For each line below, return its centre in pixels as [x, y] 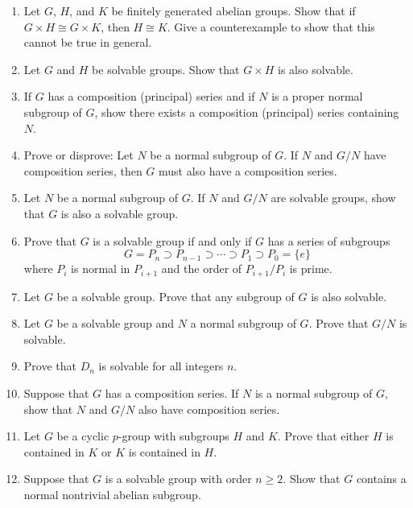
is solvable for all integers [161, 366]
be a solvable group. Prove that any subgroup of [176, 296]
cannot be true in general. [88, 42]
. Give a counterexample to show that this [271, 26]
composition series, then [83, 170]
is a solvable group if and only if [172, 240]
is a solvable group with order [178, 479]
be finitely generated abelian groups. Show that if [233, 10]
